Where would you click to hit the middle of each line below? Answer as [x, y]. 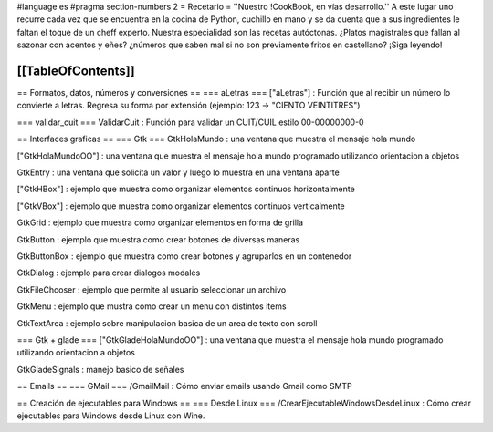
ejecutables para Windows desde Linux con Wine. [111, 416]
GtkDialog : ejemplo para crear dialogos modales [109, 273]
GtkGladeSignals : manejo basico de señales [100, 369]
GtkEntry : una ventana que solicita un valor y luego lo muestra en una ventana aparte [178, 172]
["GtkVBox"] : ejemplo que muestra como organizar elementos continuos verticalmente [181, 206]
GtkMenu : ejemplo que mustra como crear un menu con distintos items [152, 306]
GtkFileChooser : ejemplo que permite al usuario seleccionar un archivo [152, 289]
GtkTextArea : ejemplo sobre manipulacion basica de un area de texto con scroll [167, 323]
